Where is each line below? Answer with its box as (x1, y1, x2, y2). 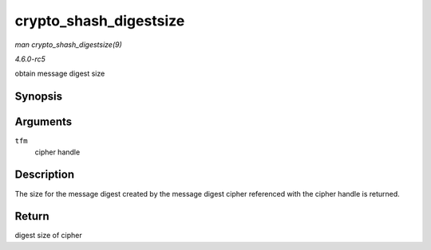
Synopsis (14, 90, 63, 104)
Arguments (14, 115, 73, 129)
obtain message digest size (14, 68, 105, 79)
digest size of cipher (14, 231, 83, 240)
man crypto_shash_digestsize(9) (14, 40, 123, 49)
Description (14, 168, 75, 182)
